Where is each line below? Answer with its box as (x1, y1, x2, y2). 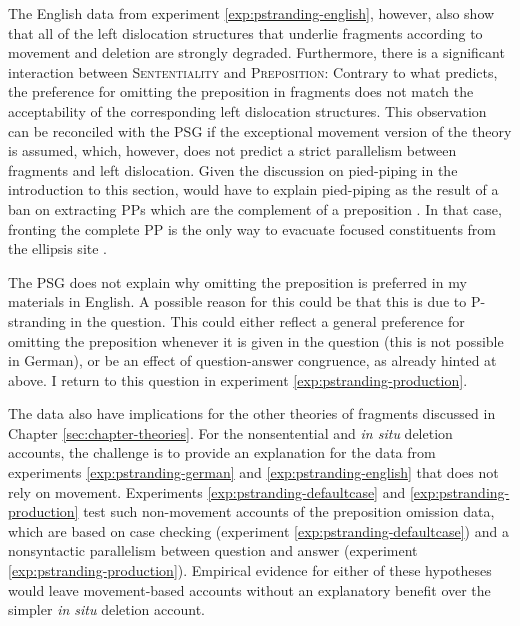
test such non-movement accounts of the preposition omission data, (83, 501, 495, 522)
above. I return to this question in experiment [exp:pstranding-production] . (8, 369, 468, 390)
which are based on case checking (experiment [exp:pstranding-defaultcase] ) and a (8, 520, 509, 541)
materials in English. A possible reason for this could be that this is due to (8, 291, 467, 312)
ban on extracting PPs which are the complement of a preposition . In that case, (8, 198, 502, 219)
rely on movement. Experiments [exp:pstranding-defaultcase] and (8, 481, 406, 502)
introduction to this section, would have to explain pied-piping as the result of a (8, 179, 499, 200)
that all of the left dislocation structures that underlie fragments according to (8, 22, 483, 43)
